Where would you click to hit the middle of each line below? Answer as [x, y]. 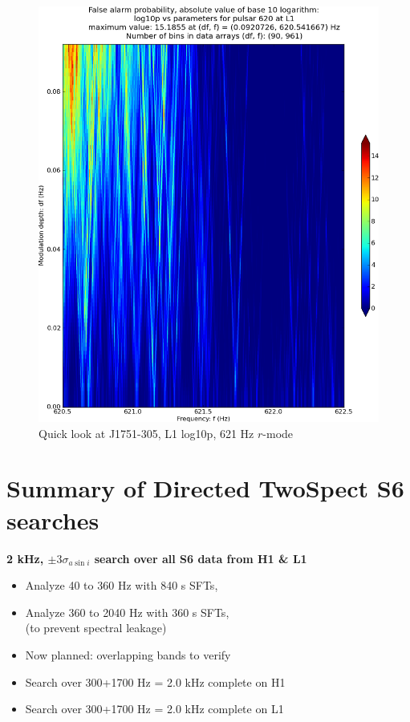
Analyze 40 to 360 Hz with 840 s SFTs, [122, 585]
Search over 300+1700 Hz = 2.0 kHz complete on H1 [155, 681]
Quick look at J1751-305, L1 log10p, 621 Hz [146, 433]
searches [53, 519]
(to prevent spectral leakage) [96, 628]
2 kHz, [25, 558]
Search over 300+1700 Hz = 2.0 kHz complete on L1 [154, 709]
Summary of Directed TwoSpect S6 [205, 488]
